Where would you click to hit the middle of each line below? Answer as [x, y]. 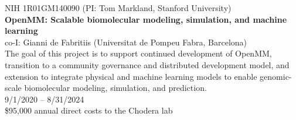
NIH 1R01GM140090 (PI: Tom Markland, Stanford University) [118, 8]
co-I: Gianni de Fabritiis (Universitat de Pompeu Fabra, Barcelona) [126, 42]
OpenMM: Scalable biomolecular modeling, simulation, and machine [146, 19]
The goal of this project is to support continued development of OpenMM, [138, 53]
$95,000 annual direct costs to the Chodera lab [89, 110]
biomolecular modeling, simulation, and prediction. [115, 88]
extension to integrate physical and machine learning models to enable [131, 76]
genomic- [276, 76]
